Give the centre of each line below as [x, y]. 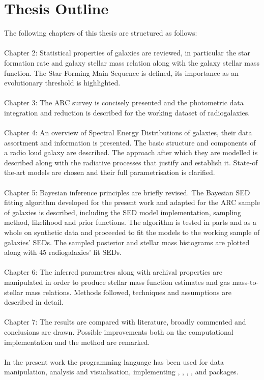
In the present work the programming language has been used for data [114, 361]
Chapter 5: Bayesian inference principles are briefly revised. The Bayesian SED [127, 192]
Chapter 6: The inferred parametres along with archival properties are [113, 272]
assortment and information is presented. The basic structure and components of [130, 142]
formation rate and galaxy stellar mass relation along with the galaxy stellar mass [132, 62]
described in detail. [34, 302]
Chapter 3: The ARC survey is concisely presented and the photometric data [124, 103]
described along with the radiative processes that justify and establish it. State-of [131, 162]
